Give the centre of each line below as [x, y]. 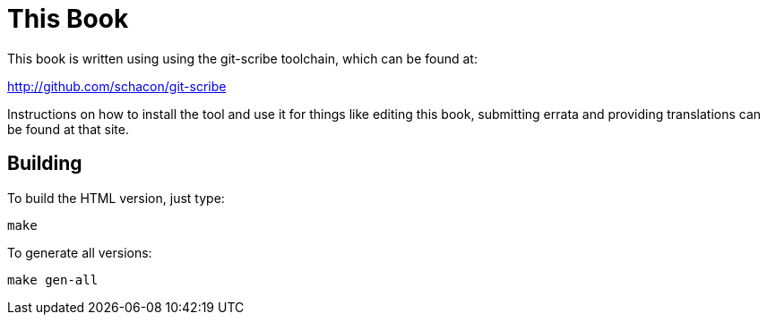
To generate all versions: [80, 252]
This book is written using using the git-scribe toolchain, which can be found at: [242, 58]
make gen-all [53, 280]
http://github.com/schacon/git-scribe [117, 86]
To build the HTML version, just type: [116, 198]
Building [45, 164]
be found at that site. [68, 129]
